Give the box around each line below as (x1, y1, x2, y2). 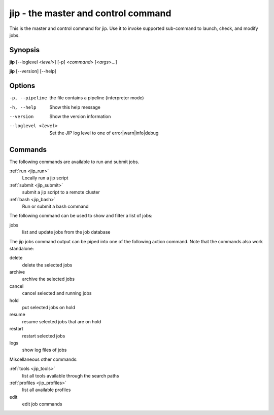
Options (9, 82, 36, 90)
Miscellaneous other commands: (9, 356, 78, 362)
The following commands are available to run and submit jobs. (9, 159, 140, 165)
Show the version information (49, 113, 111, 119)
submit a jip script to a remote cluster (22, 189, 100, 195)
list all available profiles (22, 387, 71, 393)
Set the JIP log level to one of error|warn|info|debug (49, 130, 159, 136)
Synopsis (9, 46, 40, 54)
